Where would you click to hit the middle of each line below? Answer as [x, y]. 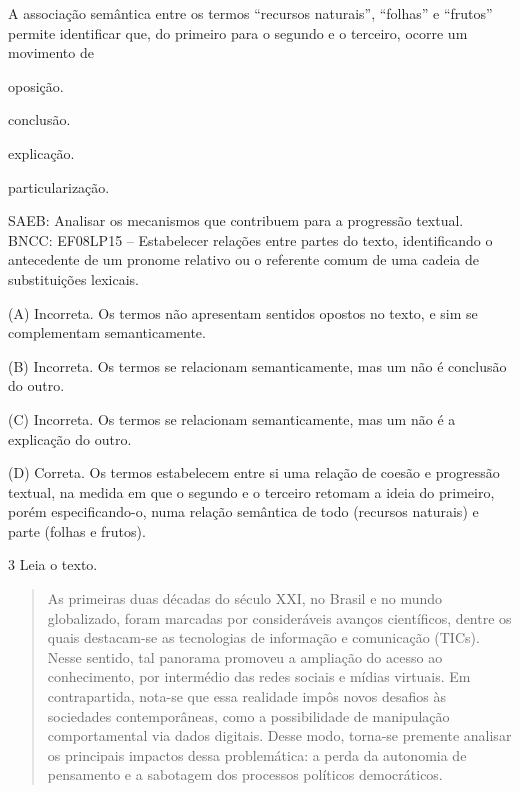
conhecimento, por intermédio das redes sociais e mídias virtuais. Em [259, 676]
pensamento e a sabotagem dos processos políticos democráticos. [245, 774]
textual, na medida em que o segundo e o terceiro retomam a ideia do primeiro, [251, 491]
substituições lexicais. [73, 278]
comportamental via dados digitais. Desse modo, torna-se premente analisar [279, 735]
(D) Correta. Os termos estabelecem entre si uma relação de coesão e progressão [254, 472]
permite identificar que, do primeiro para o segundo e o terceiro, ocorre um [238, 32]
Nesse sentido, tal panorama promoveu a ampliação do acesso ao [245, 656]
